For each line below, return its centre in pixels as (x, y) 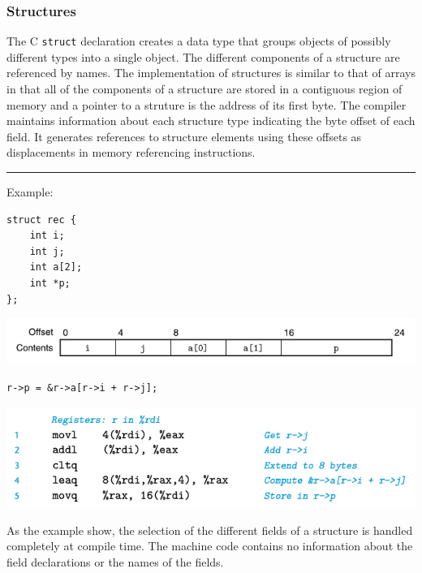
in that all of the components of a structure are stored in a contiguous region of (205, 89)
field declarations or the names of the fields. (115, 561)
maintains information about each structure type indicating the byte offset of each (211, 121)
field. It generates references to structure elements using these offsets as (184, 136)
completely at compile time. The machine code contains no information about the (210, 546)
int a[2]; (56, 267)
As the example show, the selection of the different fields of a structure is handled (210, 530)
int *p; (50, 283)
